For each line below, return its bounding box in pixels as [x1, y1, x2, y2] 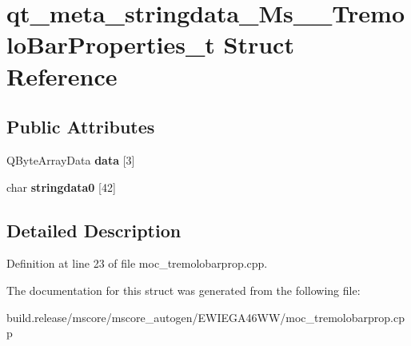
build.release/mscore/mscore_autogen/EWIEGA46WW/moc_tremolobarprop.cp [6, 308, 405, 325]
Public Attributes [6, 114, 155, 139]
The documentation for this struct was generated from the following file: [6, 281, 361, 298]
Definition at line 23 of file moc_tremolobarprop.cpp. [6, 255, 268, 272]
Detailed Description [6, 217, 182, 242]
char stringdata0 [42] [6, 178, 116, 195]
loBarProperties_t [6, 28, 215, 61]
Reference [6, 59, 118, 92]
